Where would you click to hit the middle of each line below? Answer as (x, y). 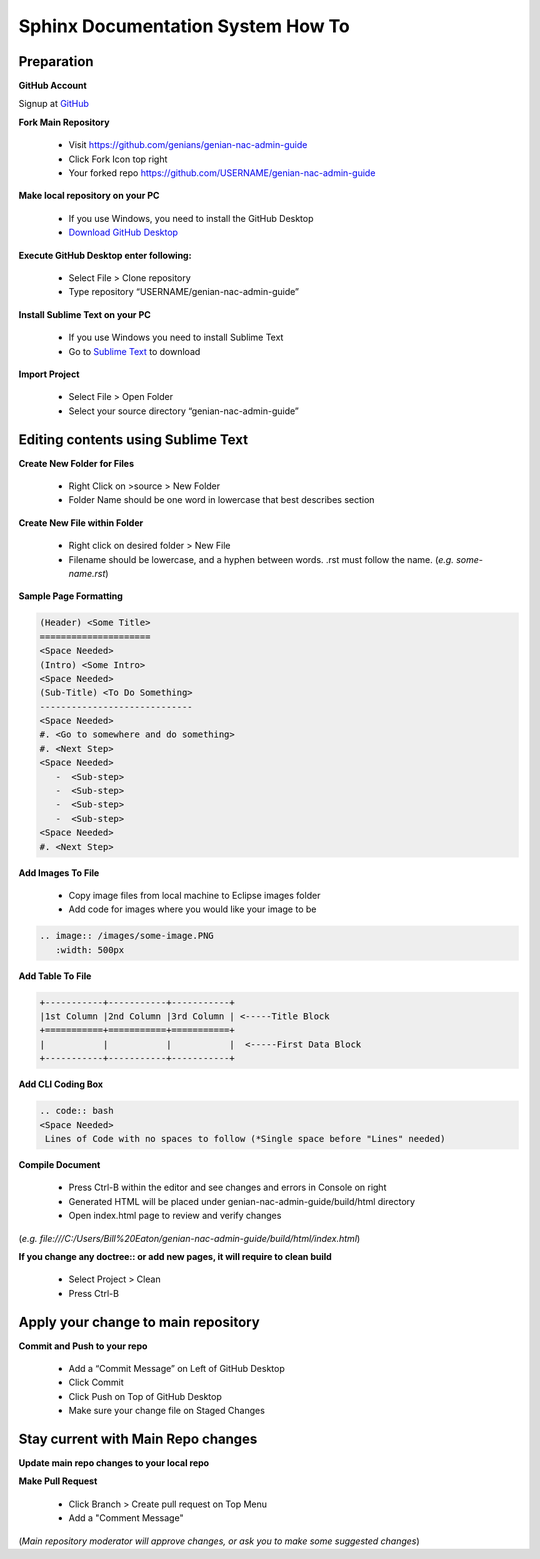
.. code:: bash (76, 1111)
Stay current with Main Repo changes (138, 1439)
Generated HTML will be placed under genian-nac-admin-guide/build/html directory (241, 1201)
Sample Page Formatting (71, 596)
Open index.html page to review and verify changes (175, 1216)
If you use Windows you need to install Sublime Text (176, 337)
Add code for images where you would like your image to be (192, 909)
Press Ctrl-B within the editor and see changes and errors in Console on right (227, 1187)
